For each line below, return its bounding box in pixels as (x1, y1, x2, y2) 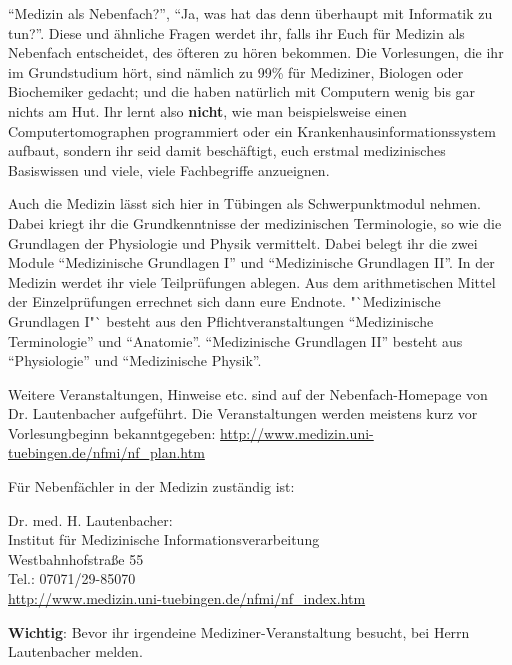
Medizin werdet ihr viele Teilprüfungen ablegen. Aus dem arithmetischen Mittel (8, 271, 496, 292)
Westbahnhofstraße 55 (8, 548, 144, 569)
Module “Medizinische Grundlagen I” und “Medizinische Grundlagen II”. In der (8, 252, 495, 273)
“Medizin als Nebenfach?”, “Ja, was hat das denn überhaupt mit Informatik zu (8, 3, 493, 23)
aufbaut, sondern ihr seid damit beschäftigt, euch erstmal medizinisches (8, 140, 446, 161)
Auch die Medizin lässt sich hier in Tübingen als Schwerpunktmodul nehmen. (8, 193, 482, 214)
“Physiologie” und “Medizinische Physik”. (8, 350, 262, 371)
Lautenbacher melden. (8, 641, 143, 662)
